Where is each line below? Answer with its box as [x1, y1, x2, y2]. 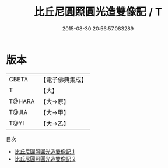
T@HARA [9, 97, 35, 105]
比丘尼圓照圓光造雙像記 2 [14, 155, 76, 162]
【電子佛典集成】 [40, 76, 87, 84]
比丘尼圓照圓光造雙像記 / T [34, 5, 162, 19]
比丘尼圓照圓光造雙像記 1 [14, 148, 75, 155]
